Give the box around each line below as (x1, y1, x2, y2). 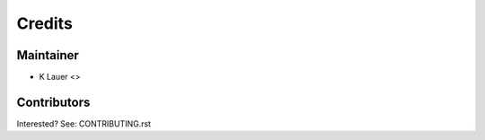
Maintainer (16, 48, 80, 63)
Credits (16, 13, 74, 33)
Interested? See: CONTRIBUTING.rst (16, 118, 152, 129)
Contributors (16, 94, 91, 109)
